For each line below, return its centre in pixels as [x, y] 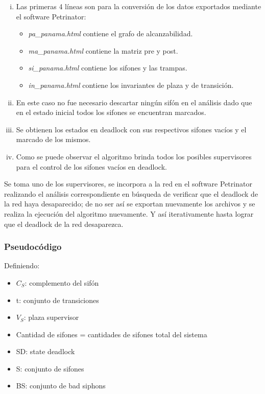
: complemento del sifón [62, 282]
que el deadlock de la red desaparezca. [64, 224]
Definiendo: [22, 265]
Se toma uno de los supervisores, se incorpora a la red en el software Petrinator [128, 184]
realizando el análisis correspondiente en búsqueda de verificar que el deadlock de [131, 193]
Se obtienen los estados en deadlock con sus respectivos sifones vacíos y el [131, 129]
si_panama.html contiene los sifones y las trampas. [108, 68]
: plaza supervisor [51, 317]
